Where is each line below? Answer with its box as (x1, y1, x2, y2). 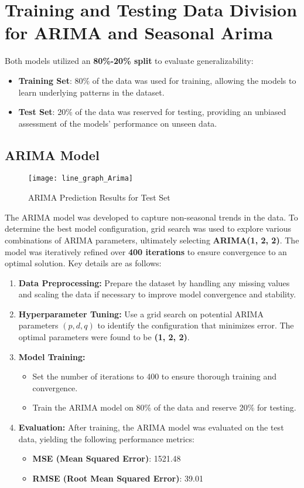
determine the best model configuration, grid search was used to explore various (5, 222, 292, 235)
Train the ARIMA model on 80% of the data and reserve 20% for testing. (32, 401, 296, 414)
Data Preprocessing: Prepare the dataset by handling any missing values (18, 276, 290, 289)
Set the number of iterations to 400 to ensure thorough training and (32, 370, 277, 382)
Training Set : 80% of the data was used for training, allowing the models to (18, 74, 296, 86)
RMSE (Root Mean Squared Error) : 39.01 (32, 472, 203, 484)
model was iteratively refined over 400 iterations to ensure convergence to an (5, 245, 287, 257)
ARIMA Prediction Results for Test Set (28, 191, 170, 204)
